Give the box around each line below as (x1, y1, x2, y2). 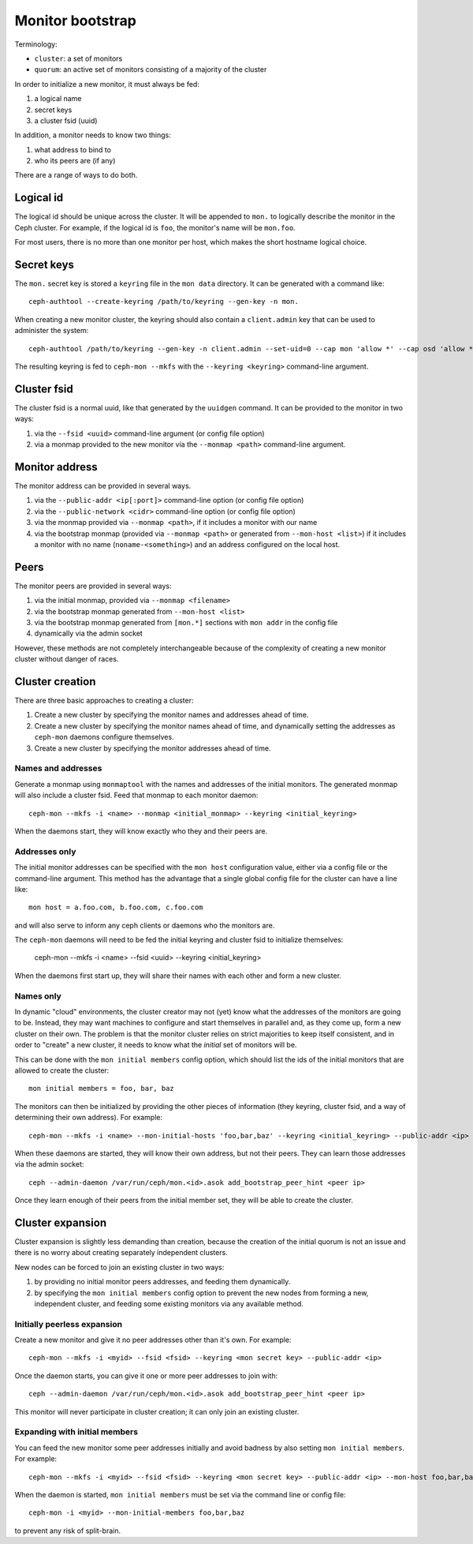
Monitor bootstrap (14, 12, 137, 29)
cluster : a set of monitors (34, 54, 123, 63)
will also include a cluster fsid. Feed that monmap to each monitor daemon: (14, 790, 259, 800)
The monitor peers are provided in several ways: (14, 581, 173, 590)
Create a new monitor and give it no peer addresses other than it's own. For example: (14, 1335, 292, 1345)
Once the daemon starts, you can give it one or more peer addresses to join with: (14, 1370, 278, 1381)
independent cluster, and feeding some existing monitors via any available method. (34, 1299, 304, 1308)
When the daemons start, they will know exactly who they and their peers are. (14, 826, 268, 836)
